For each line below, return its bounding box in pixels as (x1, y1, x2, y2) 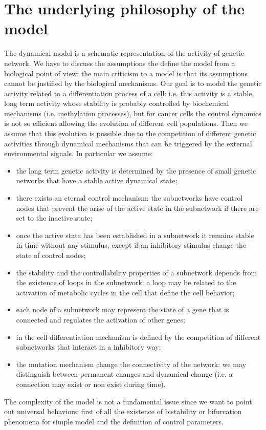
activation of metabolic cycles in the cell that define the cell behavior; (16, 287, 235, 297)
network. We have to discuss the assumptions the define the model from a (4, 57, 235, 68)
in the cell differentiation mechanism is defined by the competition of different (16, 331, 261, 342)
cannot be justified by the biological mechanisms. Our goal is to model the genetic (4, 78, 262, 89)
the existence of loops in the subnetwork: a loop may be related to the (16, 277, 236, 288)
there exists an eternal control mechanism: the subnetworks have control (16, 192, 243, 203)
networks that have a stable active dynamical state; (16, 175, 178, 186)
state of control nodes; (16, 250, 86, 260)
